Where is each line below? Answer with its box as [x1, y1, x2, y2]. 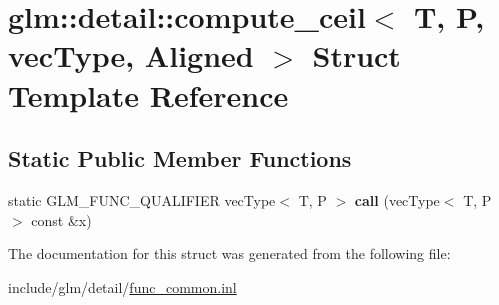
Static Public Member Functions [8, 143, 352, 174]
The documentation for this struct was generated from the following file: [8, 243, 451, 264]
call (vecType [354, 189, 440, 210]
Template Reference [8, 74, 289, 115]
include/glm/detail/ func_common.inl [8, 276, 237, 297]
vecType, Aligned [8, 35, 254, 76]
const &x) [31, 209, 92, 230]
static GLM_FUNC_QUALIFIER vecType [8, 189, 276, 210]
